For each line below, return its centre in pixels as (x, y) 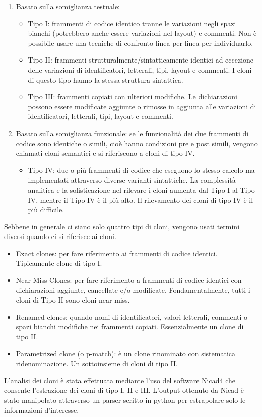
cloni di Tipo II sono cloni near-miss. (73, 300)
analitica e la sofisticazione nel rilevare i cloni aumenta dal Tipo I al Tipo (141, 189)
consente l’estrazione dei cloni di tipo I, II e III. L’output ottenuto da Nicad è (124, 390)
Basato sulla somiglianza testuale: (68, 6)
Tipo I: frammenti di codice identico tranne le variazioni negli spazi (132, 23)
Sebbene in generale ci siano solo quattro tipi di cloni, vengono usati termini (122, 226)
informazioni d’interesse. (42, 410)
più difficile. (46, 210)
